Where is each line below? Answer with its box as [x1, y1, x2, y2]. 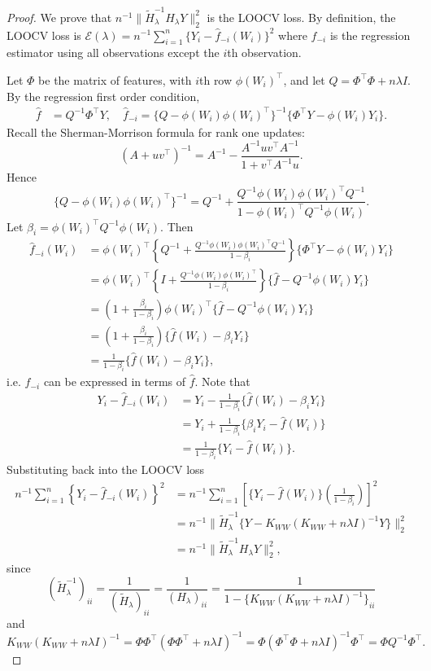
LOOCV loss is [7, 26, 81, 43]
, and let [283, 71, 325, 88]
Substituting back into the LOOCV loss [7, 461, 205, 478]
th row [198, 71, 233, 88]
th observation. [227, 44, 302, 61]
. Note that [194, 373, 250, 390]
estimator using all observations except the [7, 44, 220, 61]
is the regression [329, 26, 411, 43]
